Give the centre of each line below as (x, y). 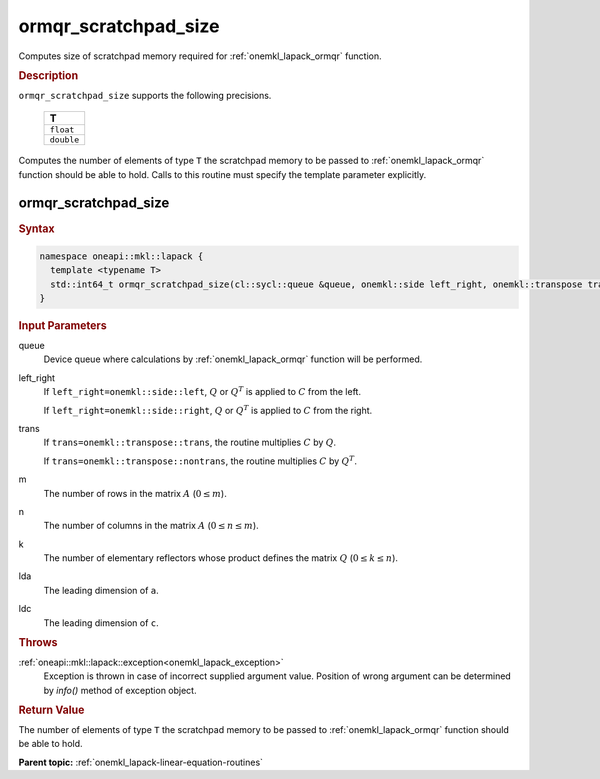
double (64, 140)
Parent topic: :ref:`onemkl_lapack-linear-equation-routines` (141, 762)
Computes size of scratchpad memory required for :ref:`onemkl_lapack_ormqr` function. (200, 56)
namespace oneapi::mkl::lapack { (121, 256)
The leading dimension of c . (101, 622)
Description (48, 75)
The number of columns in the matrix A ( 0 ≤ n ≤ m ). (151, 526)
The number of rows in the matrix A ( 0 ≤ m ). (135, 493)
